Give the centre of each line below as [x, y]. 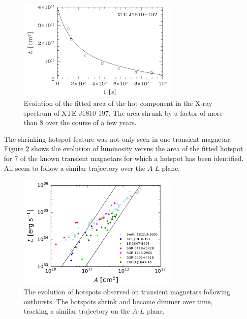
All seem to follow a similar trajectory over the [75, 168]
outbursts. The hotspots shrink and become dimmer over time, [118, 301]
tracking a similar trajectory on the [77, 311]
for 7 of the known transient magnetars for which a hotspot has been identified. [124, 158]
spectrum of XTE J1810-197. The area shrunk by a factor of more [123, 112]
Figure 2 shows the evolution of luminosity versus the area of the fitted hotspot [123, 148]
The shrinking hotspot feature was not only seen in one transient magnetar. [118, 139]
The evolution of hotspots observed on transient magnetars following [127, 292]
